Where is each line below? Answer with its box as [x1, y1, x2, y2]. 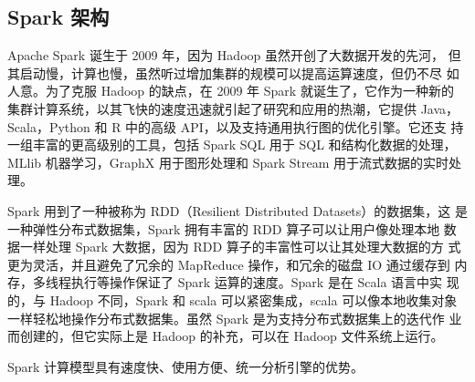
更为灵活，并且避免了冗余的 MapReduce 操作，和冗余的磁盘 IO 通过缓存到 [7, 254, 450, 274]
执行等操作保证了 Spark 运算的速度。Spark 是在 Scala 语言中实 [70, 273, 443, 292]
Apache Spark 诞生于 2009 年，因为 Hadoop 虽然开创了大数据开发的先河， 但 [7, 46, 461, 65]
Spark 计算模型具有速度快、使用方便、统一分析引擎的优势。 [7, 356, 364, 376]
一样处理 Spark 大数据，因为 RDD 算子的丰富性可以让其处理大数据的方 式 [19, 237, 461, 256]
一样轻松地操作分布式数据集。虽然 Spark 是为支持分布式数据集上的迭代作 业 [7, 308, 462, 327]
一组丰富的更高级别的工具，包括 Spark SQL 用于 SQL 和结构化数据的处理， [7, 135, 457, 154]
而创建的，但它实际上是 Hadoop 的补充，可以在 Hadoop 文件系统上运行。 [7, 326, 444, 346]
